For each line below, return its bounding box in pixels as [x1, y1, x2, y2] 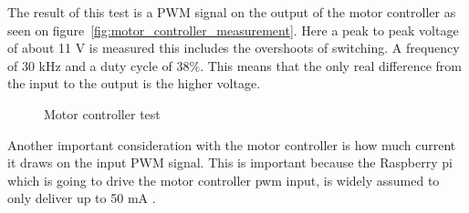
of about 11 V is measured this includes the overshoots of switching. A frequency [7, 38, 460, 57]
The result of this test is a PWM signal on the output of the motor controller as [7, 3, 456, 21]
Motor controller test [44, 104, 161, 123]
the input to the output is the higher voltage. [7, 74, 261, 93]
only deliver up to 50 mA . [7, 188, 156, 208]
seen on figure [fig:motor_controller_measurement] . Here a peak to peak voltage [7, 20, 459, 39]
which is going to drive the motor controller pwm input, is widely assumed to [7, 170, 440, 189]
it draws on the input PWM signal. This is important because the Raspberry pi [7, 153, 453, 172]
